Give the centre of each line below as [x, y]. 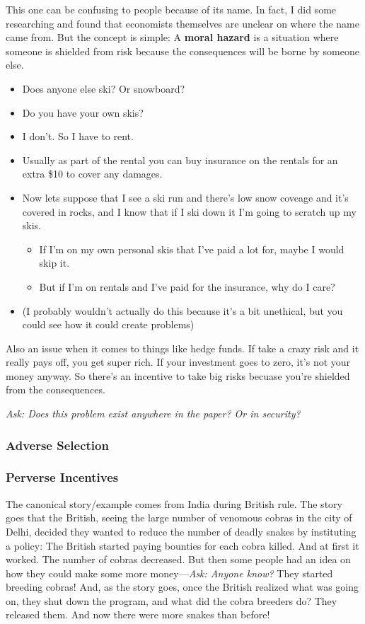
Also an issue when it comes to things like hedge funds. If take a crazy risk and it [182, 348]
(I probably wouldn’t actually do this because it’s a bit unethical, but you [182, 310]
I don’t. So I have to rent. [78, 136]
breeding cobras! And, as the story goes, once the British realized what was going [182, 587]
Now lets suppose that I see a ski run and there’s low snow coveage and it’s [185, 197]
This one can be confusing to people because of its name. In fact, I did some [171, 9]
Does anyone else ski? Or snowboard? [104, 88]
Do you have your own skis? [83, 112]
